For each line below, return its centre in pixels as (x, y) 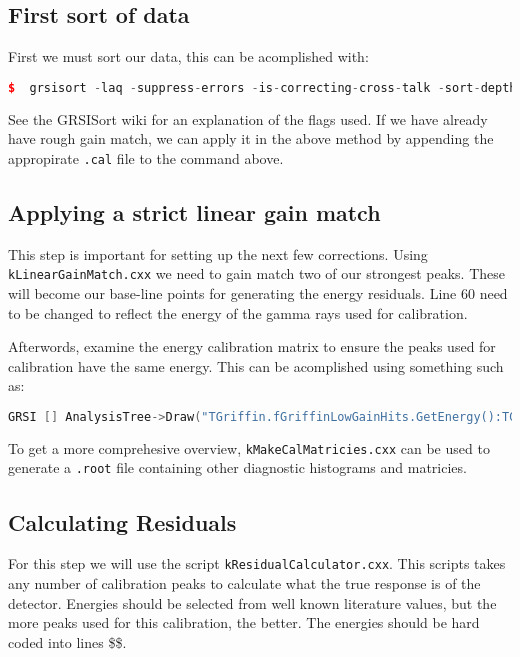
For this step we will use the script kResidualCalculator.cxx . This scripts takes (257, 563)
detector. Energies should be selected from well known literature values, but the (252, 602)
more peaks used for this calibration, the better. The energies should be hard (244, 622)
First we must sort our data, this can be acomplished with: (188, 56)
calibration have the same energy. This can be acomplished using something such (256, 365)
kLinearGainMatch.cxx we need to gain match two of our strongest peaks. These (257, 273)
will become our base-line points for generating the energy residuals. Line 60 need (258, 292)
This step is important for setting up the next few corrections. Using (218, 253)
